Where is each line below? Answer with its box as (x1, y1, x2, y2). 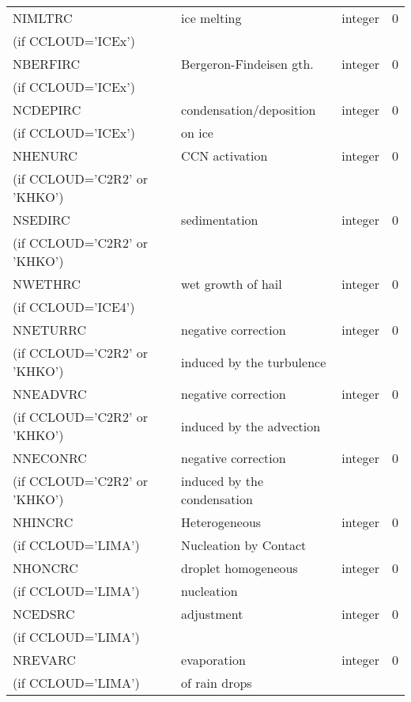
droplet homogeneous (181, 559, 298, 577)
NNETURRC (13, 321, 87, 339)
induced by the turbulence (181, 352, 326, 371)
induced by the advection (181, 416, 321, 435)
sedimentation (181, 211, 258, 229)
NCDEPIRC (13, 101, 81, 119)
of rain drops (181, 674, 252, 692)
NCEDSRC (13, 605, 75, 623)
